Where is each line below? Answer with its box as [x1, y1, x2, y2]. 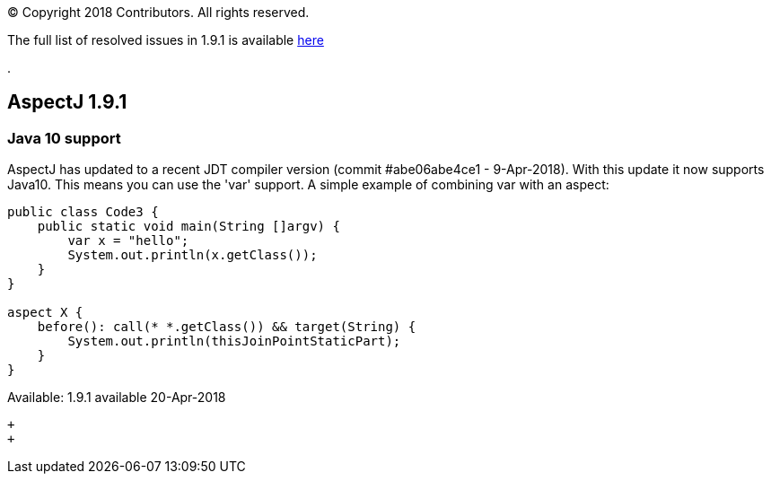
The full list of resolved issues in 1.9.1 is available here [7, 32, 324, 48]
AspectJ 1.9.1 [7, 91, 127, 114]
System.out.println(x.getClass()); [67, 248, 318, 263]
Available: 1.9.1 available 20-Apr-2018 [7, 389, 226, 406]
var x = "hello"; [67, 233, 189, 249]
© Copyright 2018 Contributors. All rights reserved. [7, 4, 310, 20]
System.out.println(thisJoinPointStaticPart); [67, 334, 401, 349]
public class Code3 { [7, 205, 159, 220]
